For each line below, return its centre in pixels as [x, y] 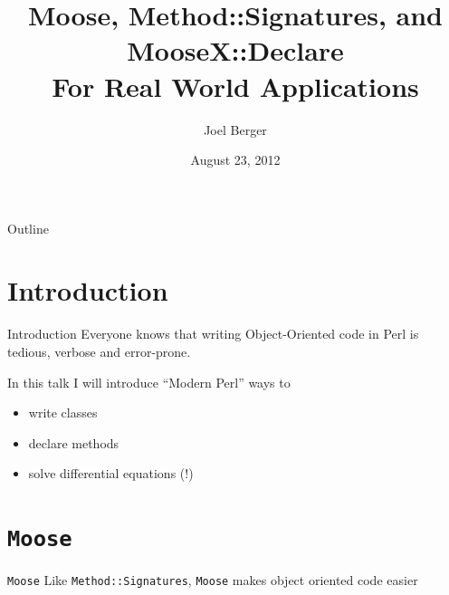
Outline [28, 228]
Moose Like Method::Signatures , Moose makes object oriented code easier [213, 580]
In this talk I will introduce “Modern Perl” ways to [149, 382]
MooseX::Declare [235, 50]
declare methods [74, 442]
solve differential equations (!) [111, 473]
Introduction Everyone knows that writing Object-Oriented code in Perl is [213, 334]
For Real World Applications [235, 86]
